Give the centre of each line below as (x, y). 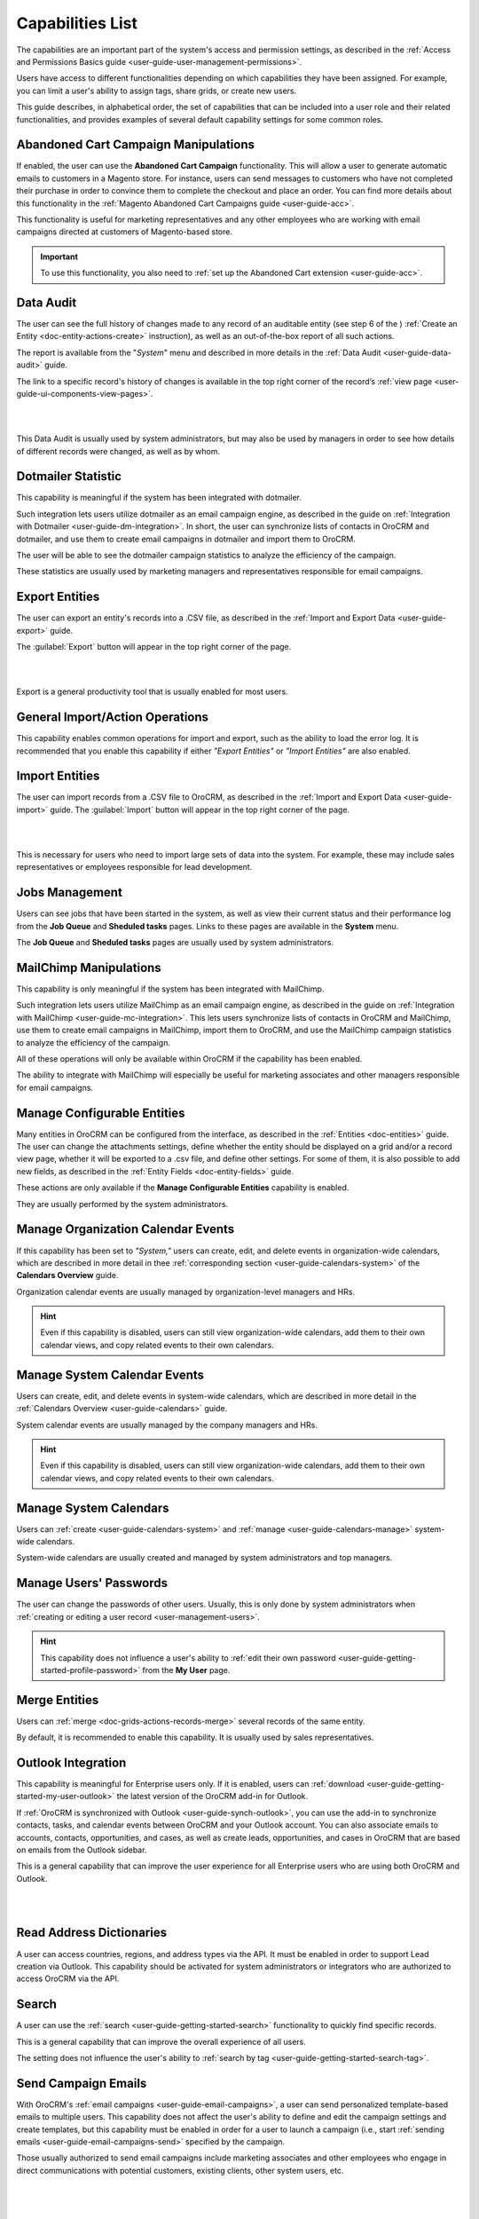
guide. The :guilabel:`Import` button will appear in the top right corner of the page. (200, 809)
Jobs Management (70, 892)
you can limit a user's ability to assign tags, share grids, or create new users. (157, 91)
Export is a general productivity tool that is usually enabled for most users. (152, 691)
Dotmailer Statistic (69, 476)
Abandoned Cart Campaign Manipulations (135, 145)
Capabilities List (77, 23)
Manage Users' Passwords (92, 1583)
